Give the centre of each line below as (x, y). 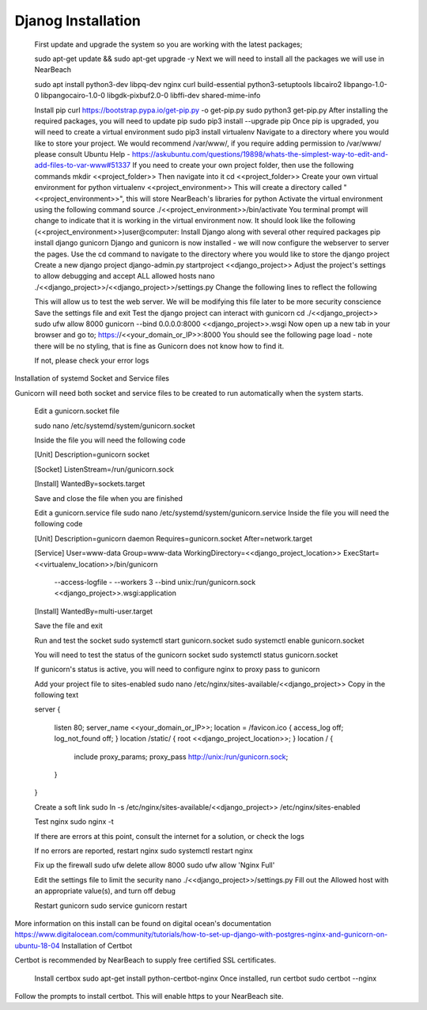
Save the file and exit (68, 626)
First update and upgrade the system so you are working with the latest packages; (168, 44)
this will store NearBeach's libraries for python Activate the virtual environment (255, 199)
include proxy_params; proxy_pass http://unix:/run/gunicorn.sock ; (181, 757)
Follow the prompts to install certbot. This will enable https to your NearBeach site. (149, 996)
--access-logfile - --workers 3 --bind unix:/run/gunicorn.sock (155, 582)
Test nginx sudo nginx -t (74, 822)
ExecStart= (361, 553)
